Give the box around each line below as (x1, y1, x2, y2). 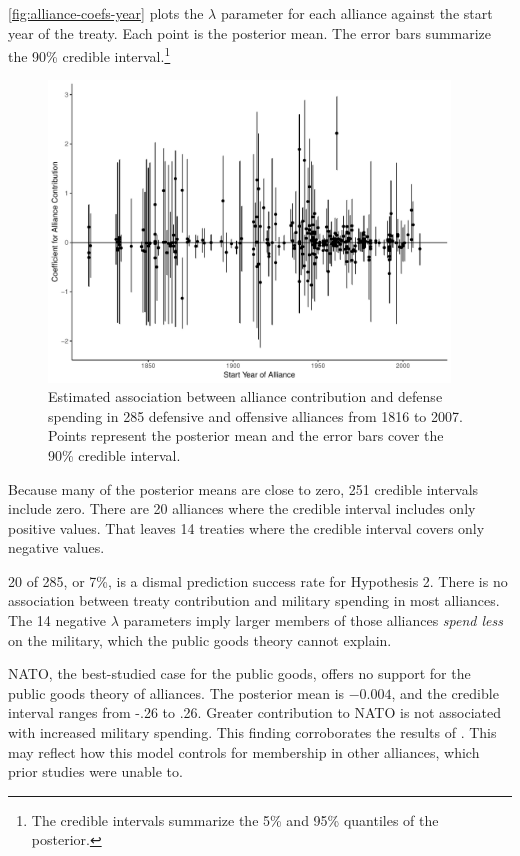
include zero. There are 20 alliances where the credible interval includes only (8, 498, 476, 519)
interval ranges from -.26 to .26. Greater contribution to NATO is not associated (8, 702, 501, 723)
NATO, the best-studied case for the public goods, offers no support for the (8, 663, 471, 684)
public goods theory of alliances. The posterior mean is (8, 682, 345, 703)
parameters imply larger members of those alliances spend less (123, 610, 503, 631)
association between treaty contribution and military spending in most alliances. (8, 590, 500, 611)
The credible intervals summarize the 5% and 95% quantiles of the (31, 809, 439, 830)
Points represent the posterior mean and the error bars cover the (48, 425, 444, 446)
